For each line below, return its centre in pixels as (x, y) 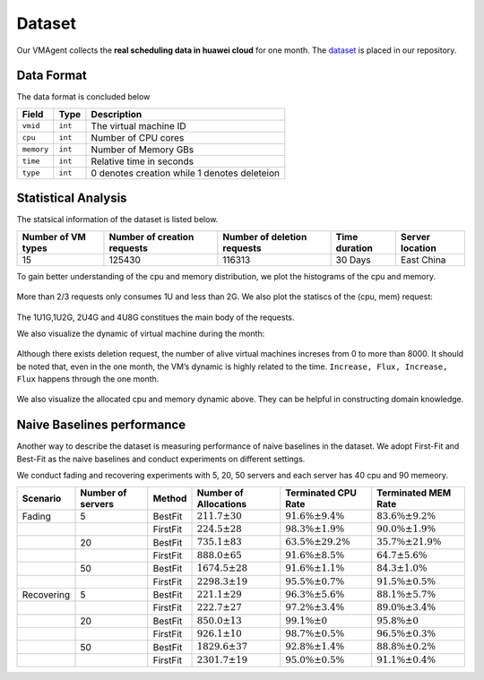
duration (354, 248)
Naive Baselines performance (101, 425)
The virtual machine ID (138, 125)
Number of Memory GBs (143, 150)
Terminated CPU (321, 493)
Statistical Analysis (72, 198)
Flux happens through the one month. (88, 379)
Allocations (222, 504)
